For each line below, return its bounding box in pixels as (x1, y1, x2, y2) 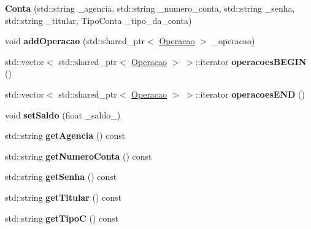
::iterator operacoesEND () (195, 87, 305, 100)
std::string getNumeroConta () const (5, 149, 152, 162)
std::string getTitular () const (5, 190, 121, 203)
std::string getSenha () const (5, 170, 117, 183)
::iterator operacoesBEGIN (195, 55, 307, 68)
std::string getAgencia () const (5, 129, 126, 142)
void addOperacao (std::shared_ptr (5, 34, 145, 47)
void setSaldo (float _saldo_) (5, 108, 121, 121)
